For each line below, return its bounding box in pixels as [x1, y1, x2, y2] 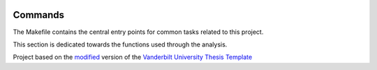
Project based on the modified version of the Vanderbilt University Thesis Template [13, 53, 253, 62]
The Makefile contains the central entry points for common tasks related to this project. [13, 28, 264, 36]
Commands [13, 9, 65, 21]
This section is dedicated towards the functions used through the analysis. [13, 40, 228, 49]
